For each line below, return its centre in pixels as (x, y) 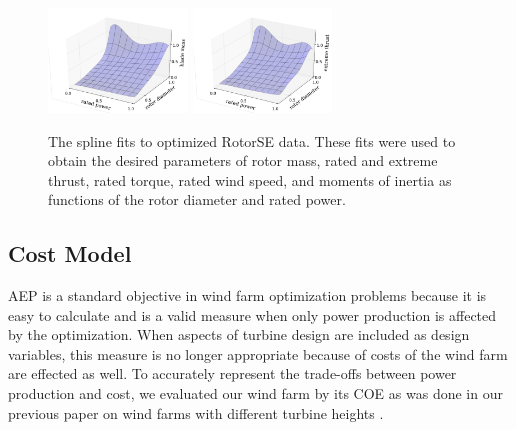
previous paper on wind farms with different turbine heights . (196, 412)
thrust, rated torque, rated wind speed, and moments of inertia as (250, 179)
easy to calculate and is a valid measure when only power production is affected (252, 314)
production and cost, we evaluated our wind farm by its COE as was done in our (255, 393)
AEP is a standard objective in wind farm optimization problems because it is (247, 295)
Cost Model (70, 253)
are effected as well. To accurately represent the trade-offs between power (232, 373)
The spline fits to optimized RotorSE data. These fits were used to (252, 140)
